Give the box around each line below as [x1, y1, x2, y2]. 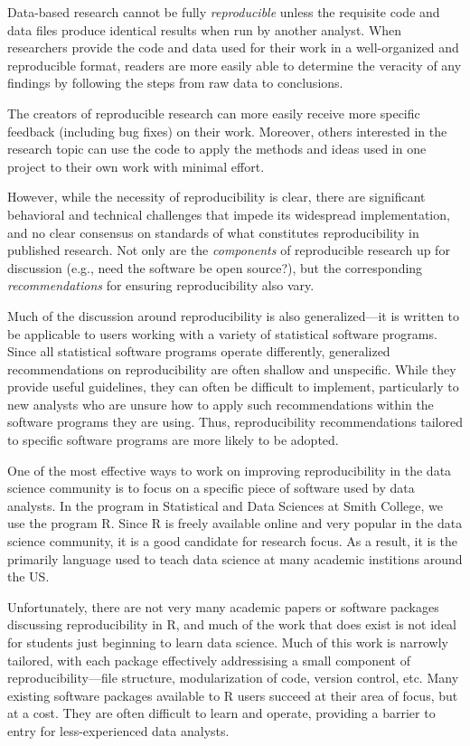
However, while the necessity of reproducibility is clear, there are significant [7, 187, 426, 206]
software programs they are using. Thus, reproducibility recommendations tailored [7, 412, 463, 431]
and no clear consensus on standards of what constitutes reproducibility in [7, 222, 419, 241]
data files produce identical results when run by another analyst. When [7, 20, 402, 39]
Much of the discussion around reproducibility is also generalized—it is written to [7, 306, 460, 325]
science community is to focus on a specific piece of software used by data [7, 478, 415, 497]
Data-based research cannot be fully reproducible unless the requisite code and [7, 3, 440, 21]
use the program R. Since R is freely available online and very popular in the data [7, 514, 463, 533]
